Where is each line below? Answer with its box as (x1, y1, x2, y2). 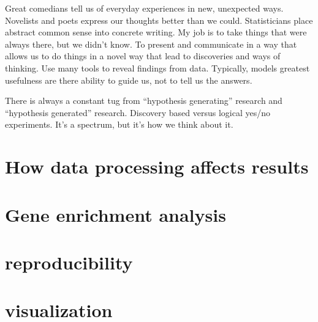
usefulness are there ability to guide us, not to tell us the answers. (5, 73, 252, 86)
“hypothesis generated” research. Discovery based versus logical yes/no (5, 106, 271, 119)
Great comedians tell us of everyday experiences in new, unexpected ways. (5, 2, 284, 14)
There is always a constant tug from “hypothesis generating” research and (5, 94, 282, 107)
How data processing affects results (5, 154, 309, 179)
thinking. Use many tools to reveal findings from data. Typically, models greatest (5, 61, 310, 74)
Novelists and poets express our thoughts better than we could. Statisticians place (5, 13, 313, 26)
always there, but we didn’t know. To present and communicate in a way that (5, 37, 297, 50)
